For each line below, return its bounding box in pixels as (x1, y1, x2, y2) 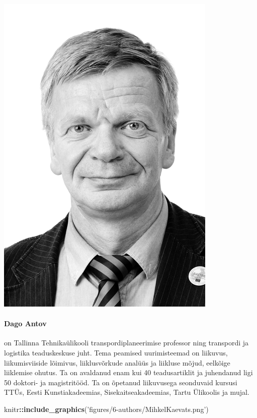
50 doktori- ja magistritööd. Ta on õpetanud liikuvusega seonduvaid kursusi (4, 377, 237, 387)
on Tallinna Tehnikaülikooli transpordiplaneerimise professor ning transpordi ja (4, 337, 249, 348)
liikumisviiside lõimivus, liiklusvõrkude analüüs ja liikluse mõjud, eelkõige (4, 357, 230, 368)
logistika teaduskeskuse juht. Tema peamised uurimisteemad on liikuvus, (4, 347, 228, 357)
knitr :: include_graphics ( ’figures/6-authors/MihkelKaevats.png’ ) (4, 403, 209, 414)
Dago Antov (4, 318, 47, 329)
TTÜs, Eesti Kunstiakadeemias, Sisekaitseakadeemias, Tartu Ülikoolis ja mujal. (4, 387, 249, 397)
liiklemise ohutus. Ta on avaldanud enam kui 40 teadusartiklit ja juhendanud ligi (4, 367, 253, 378)
